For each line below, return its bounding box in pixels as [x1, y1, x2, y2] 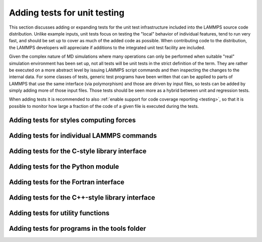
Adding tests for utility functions [9, 209, 110, 217]
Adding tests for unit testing [9, 7, 125, 18]
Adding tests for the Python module [9, 162, 119, 171]
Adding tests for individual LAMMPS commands [9, 131, 157, 139]
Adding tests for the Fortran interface [9, 178, 125, 186]
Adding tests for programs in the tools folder [9, 224, 147, 233]
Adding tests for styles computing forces [9, 116, 136, 124]
